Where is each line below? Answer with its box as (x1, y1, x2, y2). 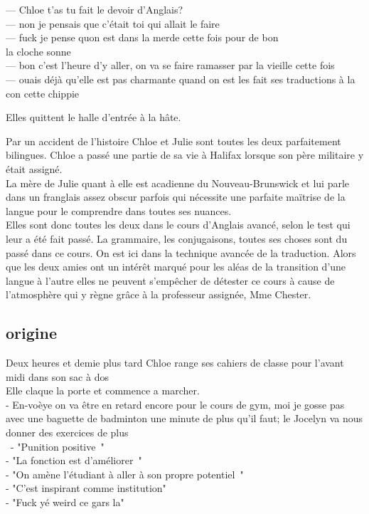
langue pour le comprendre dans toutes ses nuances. (6, 203, 232, 218)
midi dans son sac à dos (6, 369, 109, 384)
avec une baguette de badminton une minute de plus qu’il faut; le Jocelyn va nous (6, 411, 363, 426)
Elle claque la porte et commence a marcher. (6, 383, 200, 398)
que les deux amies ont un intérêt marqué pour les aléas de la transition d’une (6, 259, 346, 274)
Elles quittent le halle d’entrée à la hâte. (6, 110, 181, 125)
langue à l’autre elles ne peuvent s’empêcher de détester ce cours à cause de (6, 273, 335, 288)
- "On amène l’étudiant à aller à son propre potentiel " (6, 466, 244, 481)
